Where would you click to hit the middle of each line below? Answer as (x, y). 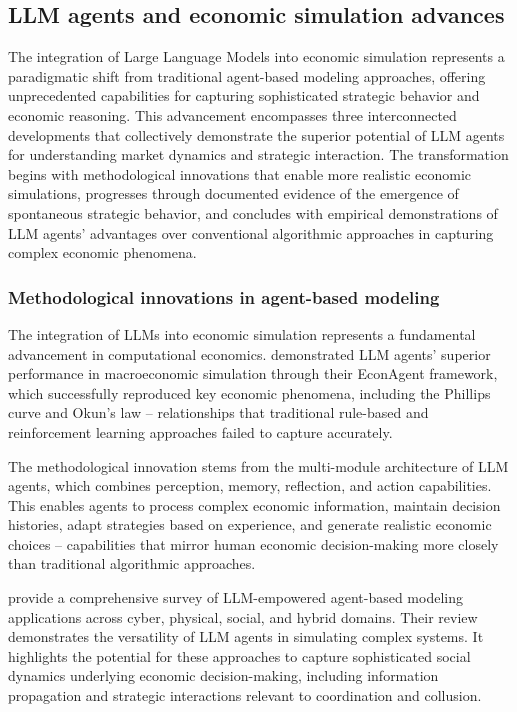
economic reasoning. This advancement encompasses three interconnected (232, 114)
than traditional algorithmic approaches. (132, 563)
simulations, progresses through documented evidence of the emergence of (233, 193)
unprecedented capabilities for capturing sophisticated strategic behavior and (244, 95)
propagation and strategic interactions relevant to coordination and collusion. (245, 695)
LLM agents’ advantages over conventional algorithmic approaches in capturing (251, 232)
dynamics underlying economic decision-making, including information (223, 675)
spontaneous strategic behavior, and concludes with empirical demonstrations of (253, 212)
